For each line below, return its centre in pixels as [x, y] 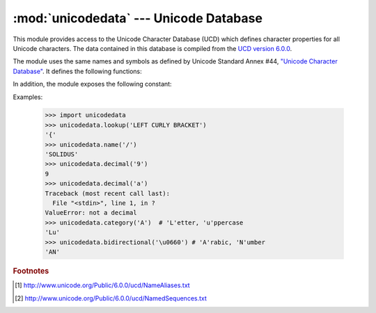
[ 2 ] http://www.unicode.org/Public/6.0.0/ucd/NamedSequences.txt [111, 298]
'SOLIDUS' [62, 154]
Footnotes [31, 270]
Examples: [28, 97]
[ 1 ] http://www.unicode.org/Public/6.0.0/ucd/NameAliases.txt [103, 285]
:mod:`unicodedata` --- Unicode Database [138, 18]
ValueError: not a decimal [91, 213]
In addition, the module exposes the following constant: [92, 84]
